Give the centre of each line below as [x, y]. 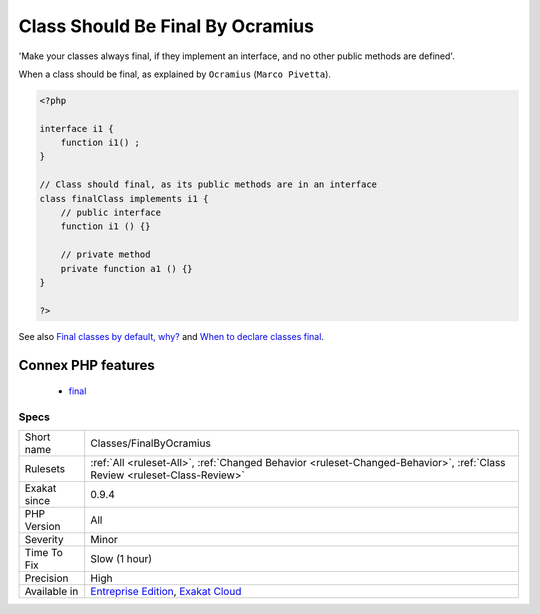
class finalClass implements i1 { [124, 198]
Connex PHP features [86, 365]
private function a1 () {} [127, 268]
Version [42, 527]
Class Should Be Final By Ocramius [166, 26]
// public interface [111, 213]
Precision [46, 578]
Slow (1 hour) [121, 559]
